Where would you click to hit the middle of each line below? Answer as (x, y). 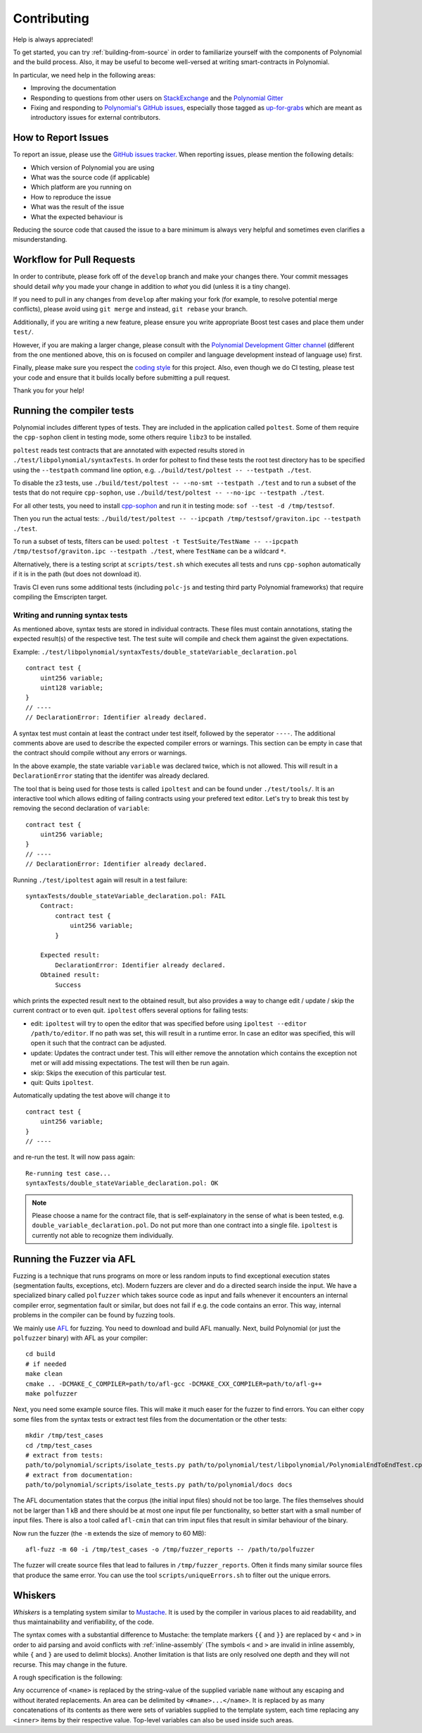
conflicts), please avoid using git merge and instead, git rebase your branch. (130, 309)
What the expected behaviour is (77, 217)
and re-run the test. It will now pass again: (74, 1157)
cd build (40, 1354)
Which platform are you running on (81, 187)
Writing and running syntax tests (70, 615)
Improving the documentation (73, 88)
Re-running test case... (68, 1173)
